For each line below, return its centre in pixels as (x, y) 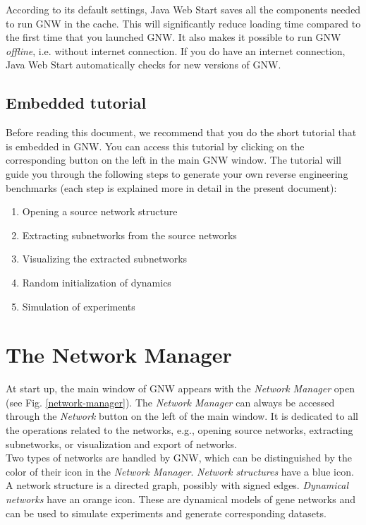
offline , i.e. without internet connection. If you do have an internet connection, (176, 50)
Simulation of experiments (79, 306)
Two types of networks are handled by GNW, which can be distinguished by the (179, 458)
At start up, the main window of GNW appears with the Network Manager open (180, 388)
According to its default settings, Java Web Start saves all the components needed (183, 9)
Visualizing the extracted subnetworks (105, 259)
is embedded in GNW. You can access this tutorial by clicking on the (155, 146)
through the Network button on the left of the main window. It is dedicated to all (182, 416)
